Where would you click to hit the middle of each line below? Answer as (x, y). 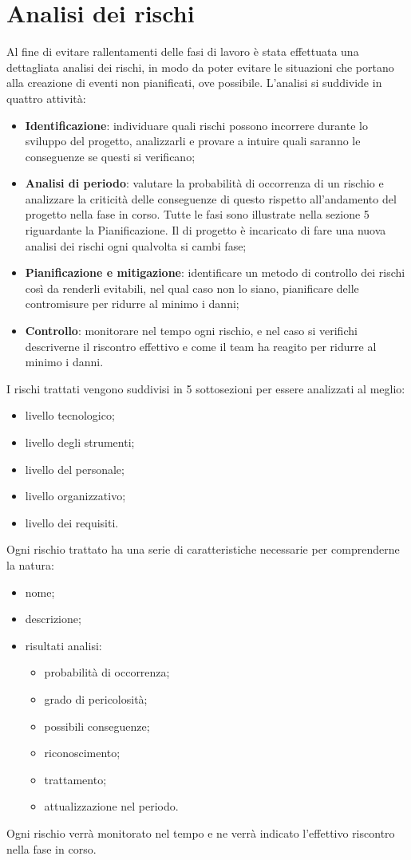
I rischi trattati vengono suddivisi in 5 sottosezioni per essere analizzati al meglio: (206, 388)
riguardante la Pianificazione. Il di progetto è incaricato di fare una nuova (205, 230)
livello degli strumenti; (80, 442)
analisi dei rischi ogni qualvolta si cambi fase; (136, 245)
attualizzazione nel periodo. (111, 806)
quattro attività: (46, 98)
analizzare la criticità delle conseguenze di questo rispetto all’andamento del (211, 198)
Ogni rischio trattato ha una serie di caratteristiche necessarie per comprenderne (203, 549)
